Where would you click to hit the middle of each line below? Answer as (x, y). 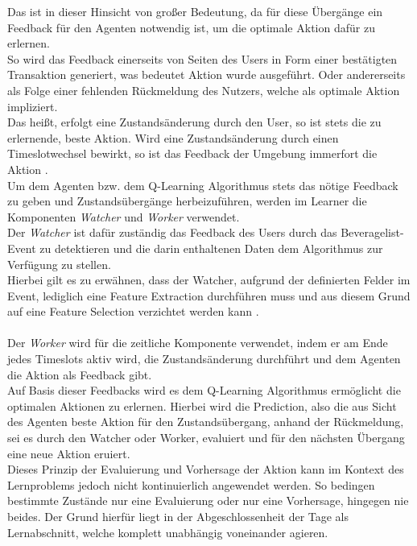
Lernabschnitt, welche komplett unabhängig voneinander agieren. (168, 532)
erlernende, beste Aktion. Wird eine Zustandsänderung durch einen (173, 137)
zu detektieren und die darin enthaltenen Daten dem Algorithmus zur (211, 248)
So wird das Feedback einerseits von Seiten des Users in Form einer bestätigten (202, 58)
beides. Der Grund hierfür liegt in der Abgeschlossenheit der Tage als (178, 516)
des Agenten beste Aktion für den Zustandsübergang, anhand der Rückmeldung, (206, 422)
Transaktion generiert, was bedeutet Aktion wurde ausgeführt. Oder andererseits (206, 74)
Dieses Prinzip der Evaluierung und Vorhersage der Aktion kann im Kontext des (206, 469)
